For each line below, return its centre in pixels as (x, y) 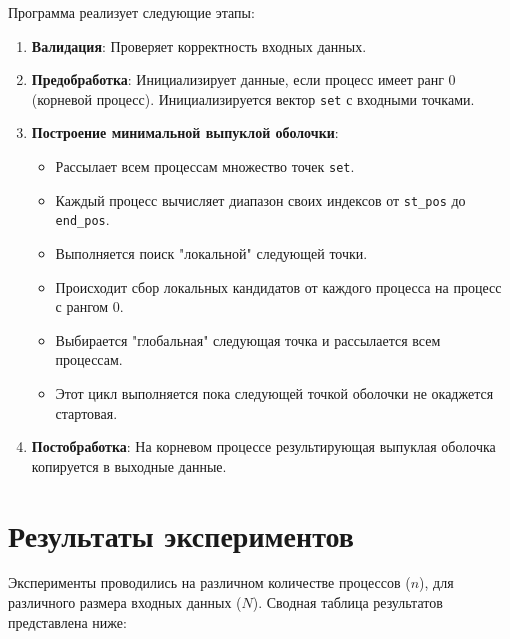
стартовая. (86, 412)
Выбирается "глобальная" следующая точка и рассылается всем (248, 339)
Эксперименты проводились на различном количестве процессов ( (209, 582)
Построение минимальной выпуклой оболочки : (185, 132)
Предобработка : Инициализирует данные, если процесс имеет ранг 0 (243, 79)
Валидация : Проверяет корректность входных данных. (199, 45)
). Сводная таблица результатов (347, 602)
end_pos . (82, 219)
